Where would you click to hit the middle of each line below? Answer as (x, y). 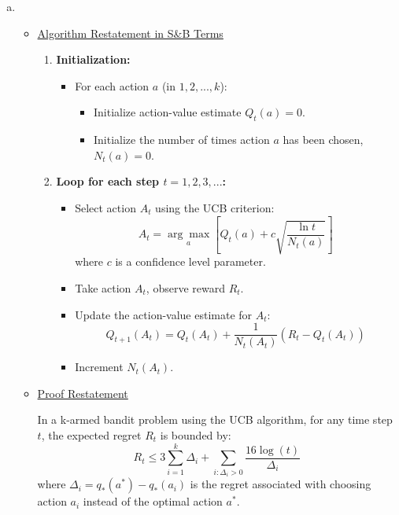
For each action (112, 85)
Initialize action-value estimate (167, 112)
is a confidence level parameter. (190, 261)
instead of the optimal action (153, 501)
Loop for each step (108, 181)
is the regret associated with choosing (281, 484)
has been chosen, (323, 140)
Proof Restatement (83, 393)
